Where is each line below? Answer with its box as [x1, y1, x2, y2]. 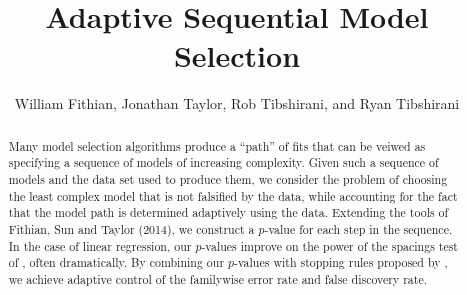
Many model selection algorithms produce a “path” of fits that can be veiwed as [8, 137, 426, 154]
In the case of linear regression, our [8, 237, 192, 254]
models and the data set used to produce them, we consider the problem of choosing [8, 171, 448, 188]
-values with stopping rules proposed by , [234, 254, 448, 271]
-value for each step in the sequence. [264, 220, 453, 237]
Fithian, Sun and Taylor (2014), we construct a [8, 220, 255, 237]
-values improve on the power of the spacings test [201, 237, 458, 254]
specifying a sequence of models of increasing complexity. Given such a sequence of [8, 154, 439, 171]
